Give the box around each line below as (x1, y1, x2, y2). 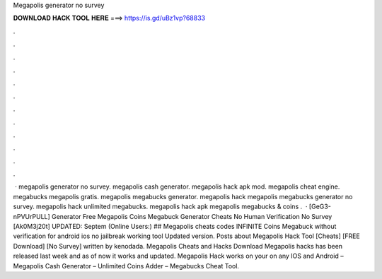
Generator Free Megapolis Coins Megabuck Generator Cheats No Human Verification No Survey (52, 212, 332, 220)
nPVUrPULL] (13, 212, 51, 220)
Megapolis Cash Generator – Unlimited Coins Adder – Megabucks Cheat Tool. (13, 261, 240, 270)
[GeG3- (308, 202, 332, 211)
